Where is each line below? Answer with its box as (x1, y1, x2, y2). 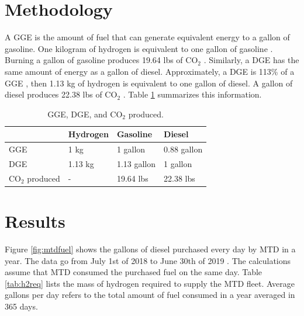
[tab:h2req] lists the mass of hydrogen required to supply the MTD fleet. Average (5, 277, 295, 289)
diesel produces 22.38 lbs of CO (5, 88, 118, 100)
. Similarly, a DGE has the (203, 54, 299, 66)
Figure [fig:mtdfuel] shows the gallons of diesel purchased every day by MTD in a (5, 243, 296, 255)
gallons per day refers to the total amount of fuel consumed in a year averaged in (5, 289, 295, 301)
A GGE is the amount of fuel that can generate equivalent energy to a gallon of (5, 31, 290, 43)
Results (5, 209, 65, 233)
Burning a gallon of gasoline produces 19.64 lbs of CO (5, 54, 198, 66)
